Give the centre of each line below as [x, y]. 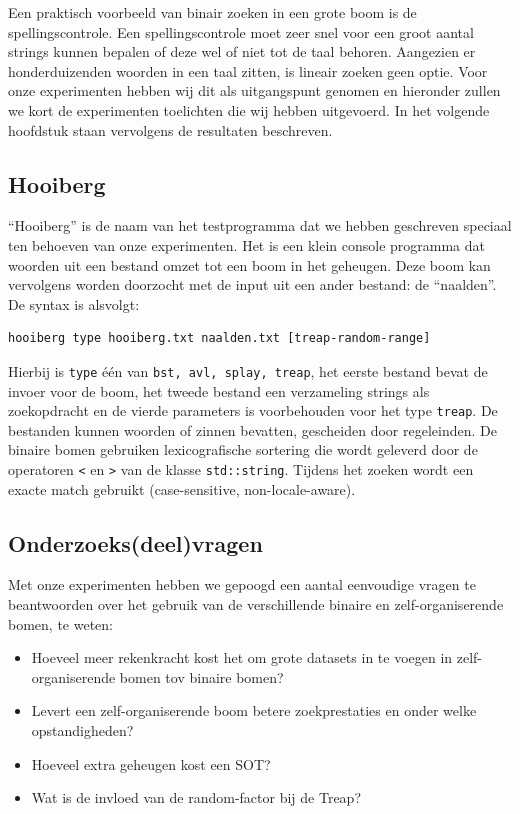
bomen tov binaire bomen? [201, 676]
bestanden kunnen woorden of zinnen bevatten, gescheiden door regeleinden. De [252, 429]
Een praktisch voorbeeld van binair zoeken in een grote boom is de [212, 12]
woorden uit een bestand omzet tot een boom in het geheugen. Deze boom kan [249, 264]
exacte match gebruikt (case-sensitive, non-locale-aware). [182, 488]
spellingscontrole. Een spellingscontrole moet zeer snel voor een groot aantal [241, 31]
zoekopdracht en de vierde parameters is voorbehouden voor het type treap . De [253, 410]
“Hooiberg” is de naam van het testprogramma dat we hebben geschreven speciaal [260, 225]
